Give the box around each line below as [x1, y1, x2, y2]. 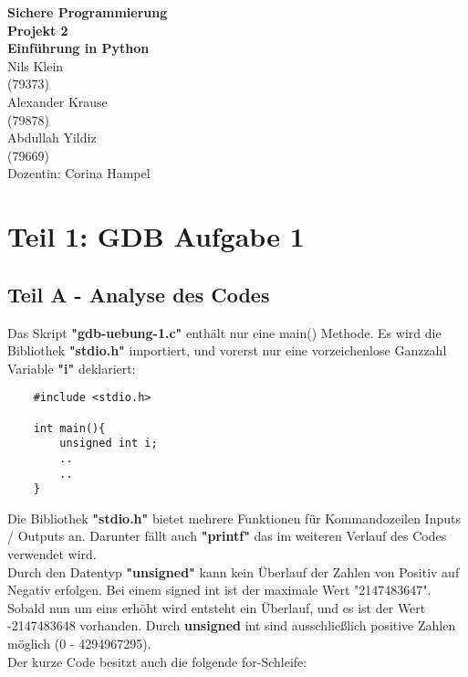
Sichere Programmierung [7, 3, 168, 21]
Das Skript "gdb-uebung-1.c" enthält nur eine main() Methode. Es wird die [7, 323, 442, 342]
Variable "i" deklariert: [7, 358, 136, 377]
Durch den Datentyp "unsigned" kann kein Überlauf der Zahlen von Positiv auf [7, 562, 460, 581]
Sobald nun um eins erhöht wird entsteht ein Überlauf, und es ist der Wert [7, 598, 426, 617]
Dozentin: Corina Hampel [7, 164, 151, 183]
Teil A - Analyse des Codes [7, 280, 270, 308]
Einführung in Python [7, 38, 150, 58]
